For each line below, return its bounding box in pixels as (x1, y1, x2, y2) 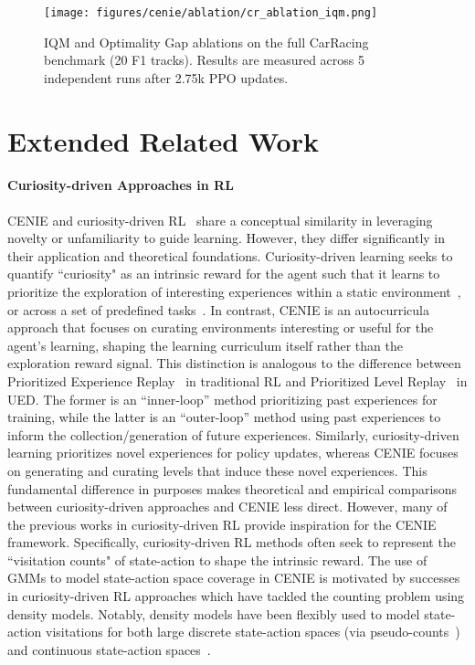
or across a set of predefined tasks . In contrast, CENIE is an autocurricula (7, 300, 429, 319)
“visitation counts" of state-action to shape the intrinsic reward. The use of (7, 550, 427, 569)
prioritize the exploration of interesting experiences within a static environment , (7, 281, 461, 301)
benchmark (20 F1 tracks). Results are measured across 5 (44, 50, 364, 69)
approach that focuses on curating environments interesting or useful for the (7, 318, 434, 337)
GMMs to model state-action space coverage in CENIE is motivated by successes (7, 568, 460, 587)
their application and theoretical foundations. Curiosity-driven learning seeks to (7, 246, 453, 265)
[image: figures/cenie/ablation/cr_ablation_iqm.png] (44, 6, 378, 19)
